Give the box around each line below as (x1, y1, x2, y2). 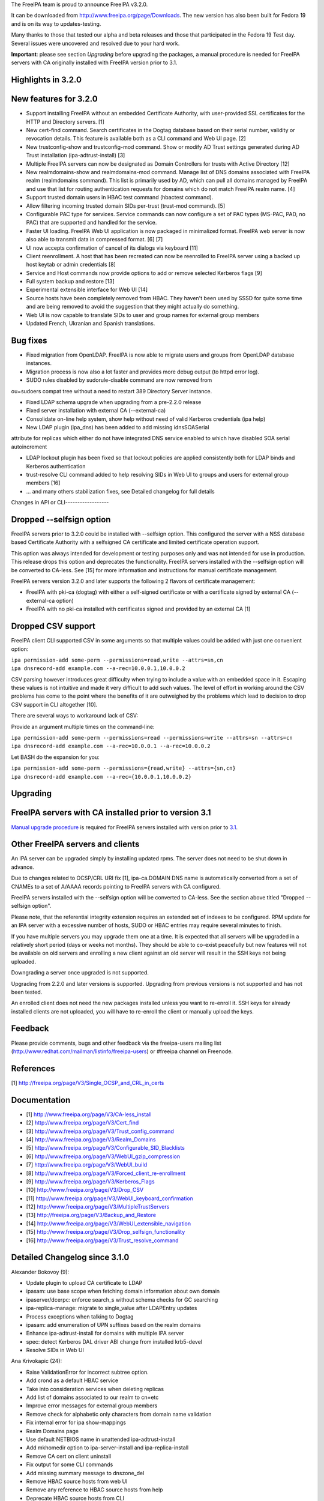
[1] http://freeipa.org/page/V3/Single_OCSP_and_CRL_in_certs (11, 1079, 164, 1086)
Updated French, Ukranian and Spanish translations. (26, 320, 155, 327)
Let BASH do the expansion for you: (11, 754, 100, 761)
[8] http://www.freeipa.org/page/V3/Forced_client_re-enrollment (26, 1170, 186, 1177)
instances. (26, 360, 52, 367)
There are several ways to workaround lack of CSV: (11, 712, 138, 719)
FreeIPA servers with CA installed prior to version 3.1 (11, 808, 211, 818)
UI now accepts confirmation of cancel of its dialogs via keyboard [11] (26, 244, 198, 252)
